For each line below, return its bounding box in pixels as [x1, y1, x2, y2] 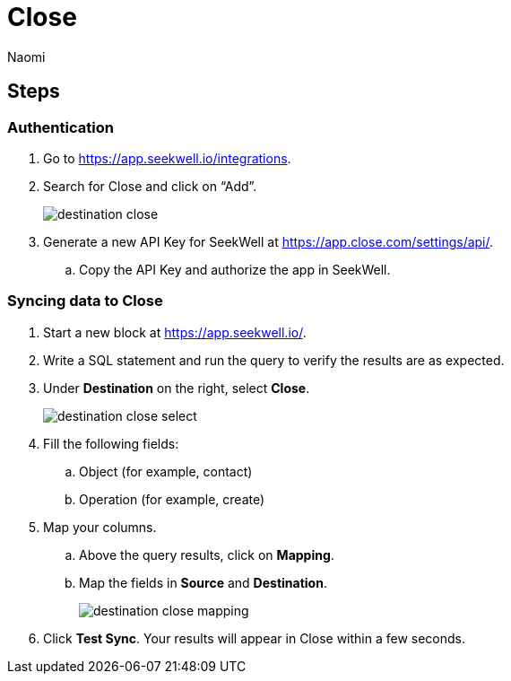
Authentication [7, 118, 114, 136]
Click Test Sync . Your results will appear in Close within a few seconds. [43, 630, 466, 646]
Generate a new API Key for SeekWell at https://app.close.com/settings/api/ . [43, 233, 494, 249]
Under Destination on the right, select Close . [43, 380, 310, 396]
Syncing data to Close [7, 292, 163, 310]
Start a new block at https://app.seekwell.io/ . [43, 324, 307, 340]
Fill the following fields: [43, 435, 179, 451]
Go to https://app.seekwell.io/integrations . [43, 150, 291, 166]
